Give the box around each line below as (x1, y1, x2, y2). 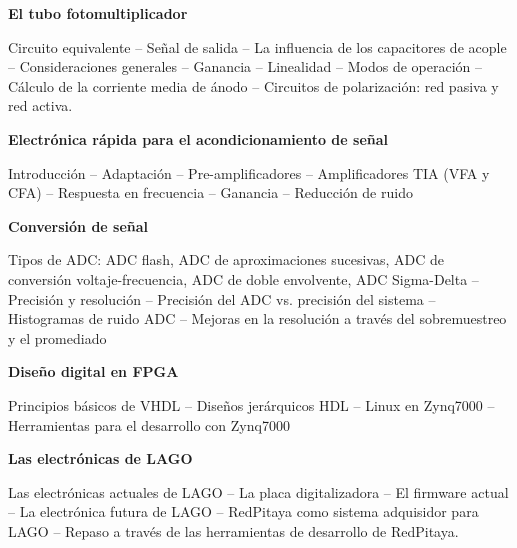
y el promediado (8, 327, 107, 348)
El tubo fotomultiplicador (8, 3, 188, 23)
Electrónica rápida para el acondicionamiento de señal (8, 128, 389, 149)
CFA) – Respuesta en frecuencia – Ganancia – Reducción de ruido (8, 182, 413, 203)
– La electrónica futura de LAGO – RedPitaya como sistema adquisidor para (8, 501, 479, 522)
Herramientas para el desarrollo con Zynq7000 (8, 414, 290, 435)
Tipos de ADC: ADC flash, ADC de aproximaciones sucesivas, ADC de (8, 249, 445, 270)
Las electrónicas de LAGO (8, 448, 193, 469)
